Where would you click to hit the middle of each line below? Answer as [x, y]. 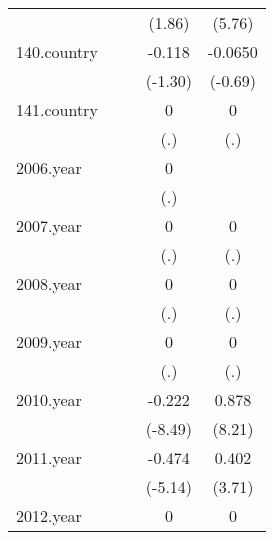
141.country [57, 109]
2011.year [49, 457]
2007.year [49, 225]
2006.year [49, 167]
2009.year [49, 341]
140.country [57, 51]
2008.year [49, 283]
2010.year [49, 399]
